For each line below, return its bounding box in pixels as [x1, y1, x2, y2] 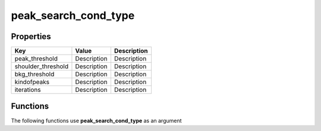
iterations [14, 86, 41, 94]
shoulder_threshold [14, 62, 68, 71]
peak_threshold [14, 55, 58, 63]
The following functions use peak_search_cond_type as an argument [11, 117, 182, 124]
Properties [11, 31, 51, 41]
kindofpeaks [14, 78, 50, 86]
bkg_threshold [14, 70, 55, 78]
